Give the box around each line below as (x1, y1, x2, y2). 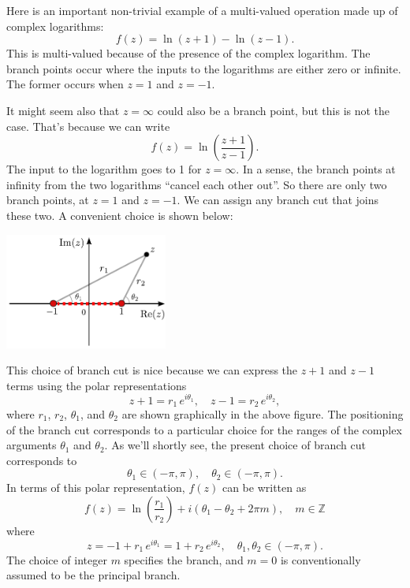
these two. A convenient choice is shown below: (6, 207, 233, 223)
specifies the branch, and (124, 551, 244, 568)
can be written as (222, 479, 307, 496)
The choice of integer (6, 551, 107, 568)
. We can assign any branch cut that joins (177, 192, 378, 208)
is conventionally (280, 551, 361, 568)
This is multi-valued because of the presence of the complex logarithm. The (6, 45, 371, 61)
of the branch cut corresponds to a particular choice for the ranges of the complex (6, 421, 402, 437)
